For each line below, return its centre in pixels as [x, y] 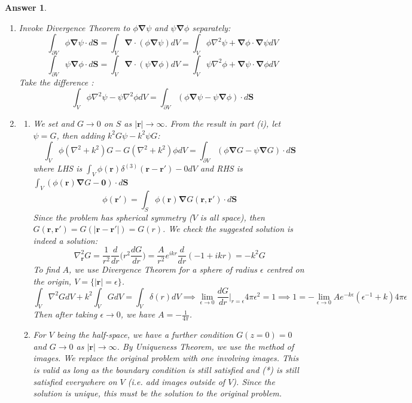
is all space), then [232, 217]
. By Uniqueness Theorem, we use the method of [205, 346]
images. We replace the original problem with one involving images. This [166, 358]
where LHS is [58, 168]
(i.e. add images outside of [176, 381]
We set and [54, 123]
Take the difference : [56, 82]
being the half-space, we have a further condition [145, 335]
